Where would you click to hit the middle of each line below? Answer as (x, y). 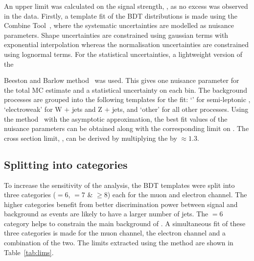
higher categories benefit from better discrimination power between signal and (121, 204)
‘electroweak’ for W (33, 109)
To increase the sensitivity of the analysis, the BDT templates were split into (119, 185)
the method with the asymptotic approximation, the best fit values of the (116, 118)
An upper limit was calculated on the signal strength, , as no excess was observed (126, 6)
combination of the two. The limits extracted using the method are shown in (119, 243)
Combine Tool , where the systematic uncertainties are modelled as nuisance (119, 25)
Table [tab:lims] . (29, 252)
